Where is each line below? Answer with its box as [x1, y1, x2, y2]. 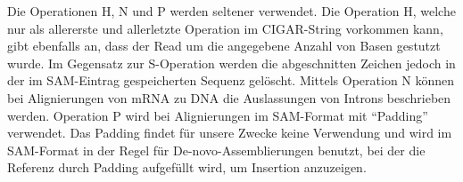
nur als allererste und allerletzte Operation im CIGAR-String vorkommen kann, [7, 19, 443, 37]
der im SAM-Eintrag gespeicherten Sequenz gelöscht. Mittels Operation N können [7, 71, 455, 90]
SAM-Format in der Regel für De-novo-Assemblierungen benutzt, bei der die [7, 140, 426, 159]
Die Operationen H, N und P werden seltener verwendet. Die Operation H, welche [7, 2, 456, 20]
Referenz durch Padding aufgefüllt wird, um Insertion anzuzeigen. [7, 158, 367, 177]
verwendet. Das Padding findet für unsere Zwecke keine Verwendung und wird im [7, 123, 452, 142]
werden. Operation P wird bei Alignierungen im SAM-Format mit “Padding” [7, 106, 428, 124]
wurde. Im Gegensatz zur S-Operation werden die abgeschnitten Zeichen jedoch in [7, 53, 456, 72]
